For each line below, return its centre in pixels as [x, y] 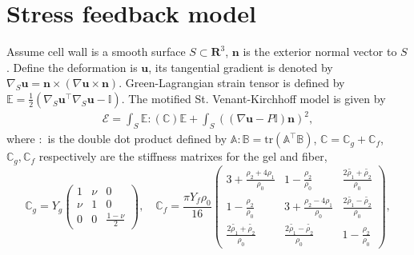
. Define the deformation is [72, 67]
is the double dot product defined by [137, 139]
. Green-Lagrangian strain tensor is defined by [232, 83]
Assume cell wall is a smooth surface [96, 52]
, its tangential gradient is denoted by [241, 67]
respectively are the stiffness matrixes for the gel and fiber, [183, 156]
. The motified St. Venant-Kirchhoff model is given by [253, 98]
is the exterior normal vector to [320, 52]
